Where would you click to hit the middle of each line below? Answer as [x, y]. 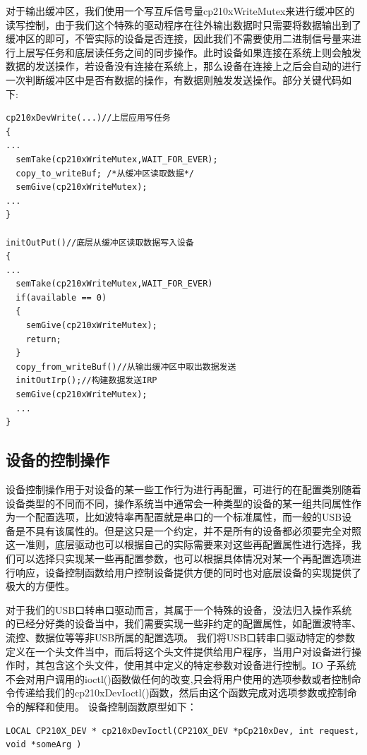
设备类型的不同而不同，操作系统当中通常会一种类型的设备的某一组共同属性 [179, 503]
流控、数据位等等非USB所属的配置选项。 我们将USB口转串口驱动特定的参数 [181, 637]
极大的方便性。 [40, 586]
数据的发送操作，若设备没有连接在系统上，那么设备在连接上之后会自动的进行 [183, 66]
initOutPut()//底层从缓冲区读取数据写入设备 [100, 242]
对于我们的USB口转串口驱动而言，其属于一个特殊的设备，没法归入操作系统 [179, 609]
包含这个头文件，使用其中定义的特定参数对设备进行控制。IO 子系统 [200, 665]
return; [43, 339]
